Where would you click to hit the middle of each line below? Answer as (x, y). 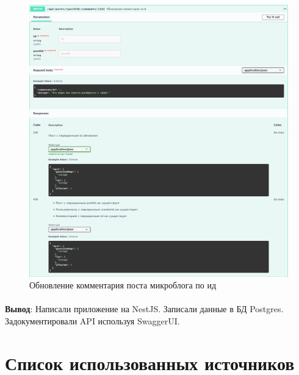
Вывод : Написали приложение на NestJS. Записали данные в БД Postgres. (144, 309)
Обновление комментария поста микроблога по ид (123, 285)
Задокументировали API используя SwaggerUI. (92, 320)
